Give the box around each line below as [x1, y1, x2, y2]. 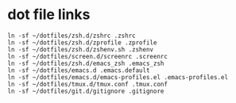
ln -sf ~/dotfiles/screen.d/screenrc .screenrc [7, 52, 168, 60]
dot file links [7, 6, 91, 24]
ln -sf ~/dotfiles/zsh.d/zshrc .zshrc [7, 32, 136, 40]
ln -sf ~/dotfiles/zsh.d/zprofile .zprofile [7, 38, 157, 47]
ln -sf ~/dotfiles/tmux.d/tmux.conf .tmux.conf [7, 80, 168, 88]
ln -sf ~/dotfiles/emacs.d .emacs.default [7, 66, 150, 74]
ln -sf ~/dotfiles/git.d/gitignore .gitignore [7, 87, 164, 95]
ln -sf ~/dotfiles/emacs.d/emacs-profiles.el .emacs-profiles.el [7, 73, 228, 81]
